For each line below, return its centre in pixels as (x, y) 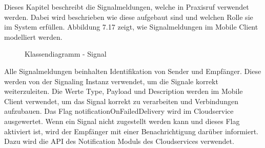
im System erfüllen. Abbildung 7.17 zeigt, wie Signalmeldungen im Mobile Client (131, 27)
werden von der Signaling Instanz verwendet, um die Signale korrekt (111, 81)
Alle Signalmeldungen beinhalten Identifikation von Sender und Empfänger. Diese (133, 71)
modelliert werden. (33, 36)
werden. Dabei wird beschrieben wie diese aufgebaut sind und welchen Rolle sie (129, 17)
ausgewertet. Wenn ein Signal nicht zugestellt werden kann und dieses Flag (122, 121)
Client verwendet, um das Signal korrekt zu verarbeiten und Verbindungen (121, 101)
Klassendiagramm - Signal (66, 54)
